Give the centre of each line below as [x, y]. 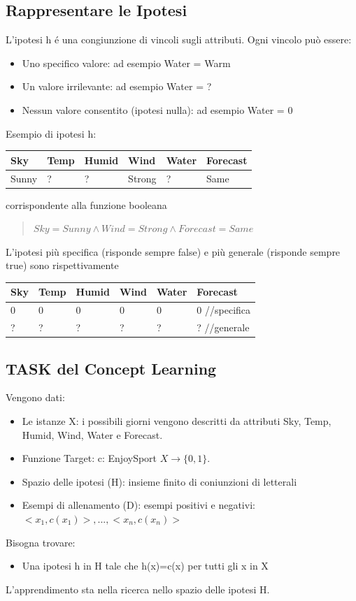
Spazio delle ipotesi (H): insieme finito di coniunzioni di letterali [159, 481]
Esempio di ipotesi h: [51, 133]
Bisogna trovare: [41, 542]
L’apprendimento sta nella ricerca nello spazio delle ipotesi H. [138, 589]
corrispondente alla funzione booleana [86, 204]
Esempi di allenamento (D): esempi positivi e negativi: [138, 505]
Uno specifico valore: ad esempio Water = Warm [126, 63]
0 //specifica [224, 310]
